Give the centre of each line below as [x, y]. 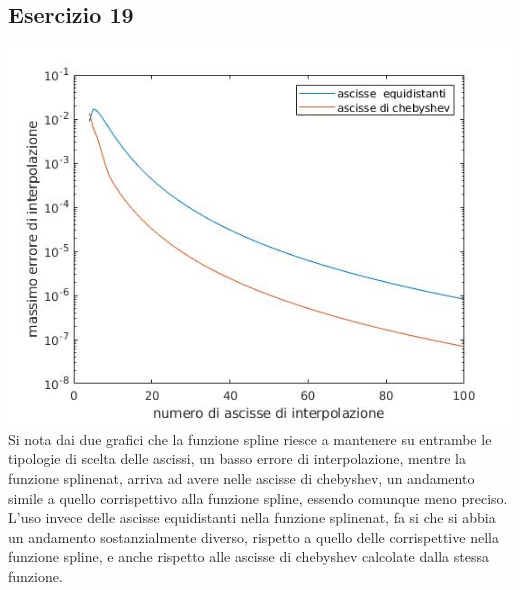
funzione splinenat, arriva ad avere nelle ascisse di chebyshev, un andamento [241, 477]
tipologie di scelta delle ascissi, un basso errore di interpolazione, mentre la [237, 458]
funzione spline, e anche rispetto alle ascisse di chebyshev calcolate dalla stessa [248, 556]
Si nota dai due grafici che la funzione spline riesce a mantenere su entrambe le [250, 438]
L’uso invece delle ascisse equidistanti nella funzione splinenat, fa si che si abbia [252, 517]
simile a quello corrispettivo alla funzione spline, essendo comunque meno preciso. [258, 497]
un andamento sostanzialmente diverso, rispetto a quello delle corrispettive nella [253, 536]
